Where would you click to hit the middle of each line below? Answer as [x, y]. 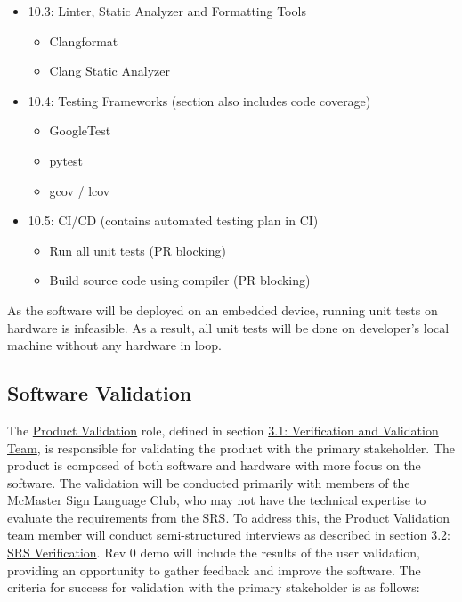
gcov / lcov [80, 190]
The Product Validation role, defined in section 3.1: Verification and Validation [223, 430]
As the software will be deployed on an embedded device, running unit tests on [223, 309]
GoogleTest [80, 130]
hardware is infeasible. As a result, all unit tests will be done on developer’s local [228, 327]
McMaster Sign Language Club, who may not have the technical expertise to [217, 500]
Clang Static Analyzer [109, 71]
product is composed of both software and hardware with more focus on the [214, 465]
